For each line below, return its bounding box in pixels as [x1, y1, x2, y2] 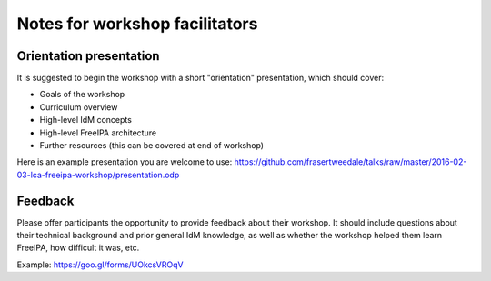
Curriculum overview [39, 101, 118, 113]
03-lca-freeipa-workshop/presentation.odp [16, 169, 180, 180]
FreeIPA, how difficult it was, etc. [16, 242, 140, 254]
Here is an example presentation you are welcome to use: [16, 156, 233, 167]
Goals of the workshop [39, 89, 125, 100]
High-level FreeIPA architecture [39, 127, 157, 138]
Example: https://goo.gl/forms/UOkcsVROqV [16, 259, 184, 270]
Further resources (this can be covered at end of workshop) [39, 140, 264, 151]
